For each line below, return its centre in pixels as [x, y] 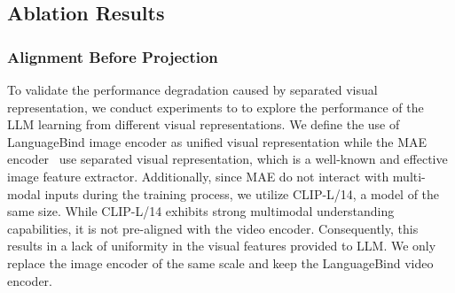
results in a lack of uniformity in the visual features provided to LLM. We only [222, 246]
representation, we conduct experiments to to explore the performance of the [216, 107]
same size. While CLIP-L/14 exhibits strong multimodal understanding [201, 211]
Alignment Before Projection [113, 56]
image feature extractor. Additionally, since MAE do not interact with [198, 176]
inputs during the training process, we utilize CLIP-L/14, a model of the [242, 193]
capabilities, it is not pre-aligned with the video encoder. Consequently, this [213, 228]
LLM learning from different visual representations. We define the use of [204, 124]
